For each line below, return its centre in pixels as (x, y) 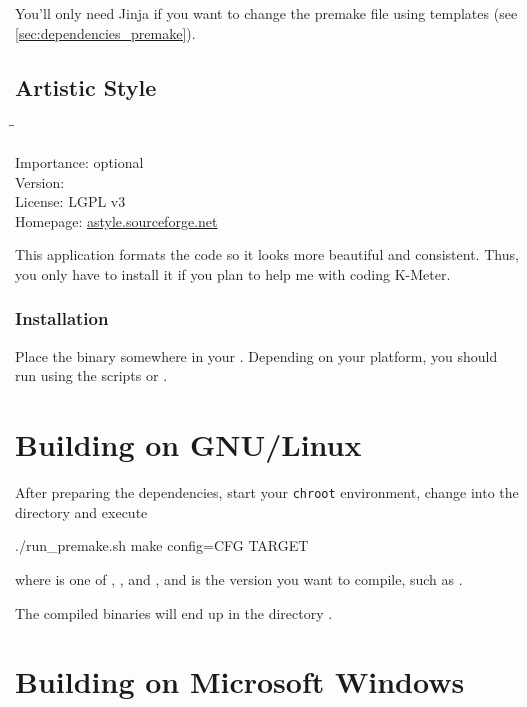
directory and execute (81, 511)
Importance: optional (79, 161)
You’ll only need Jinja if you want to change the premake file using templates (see (266, 13)
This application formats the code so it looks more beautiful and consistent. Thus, (267, 254)
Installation (62, 318)
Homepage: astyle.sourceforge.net (116, 220)
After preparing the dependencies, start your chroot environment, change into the (267, 492)
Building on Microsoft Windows (240, 681)
